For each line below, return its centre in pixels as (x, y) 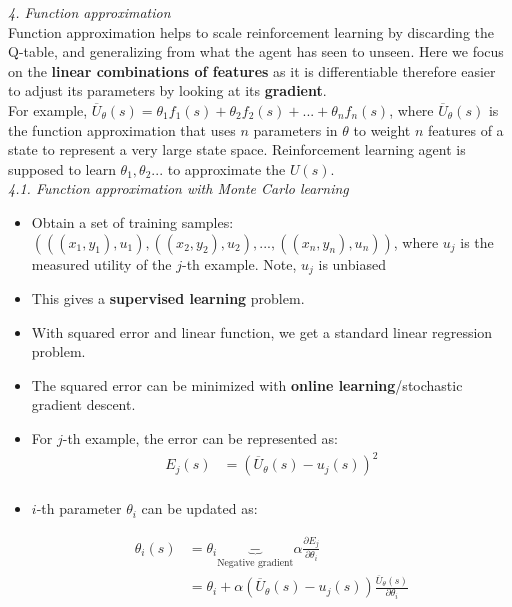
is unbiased (352, 263)
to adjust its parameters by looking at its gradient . (167, 90)
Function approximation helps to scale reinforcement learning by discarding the (251, 31)
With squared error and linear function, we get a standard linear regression (262, 331)
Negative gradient (255, 562)
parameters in (295, 129)
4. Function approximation (89, 12)
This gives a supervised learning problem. (168, 297)
